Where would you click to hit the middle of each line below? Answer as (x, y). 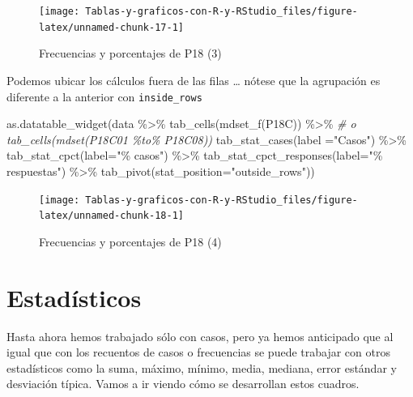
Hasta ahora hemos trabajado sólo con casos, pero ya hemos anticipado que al (200, 336)
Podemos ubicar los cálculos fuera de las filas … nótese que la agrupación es (194, 80)
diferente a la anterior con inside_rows (104, 96)
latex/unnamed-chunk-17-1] (111, 27)
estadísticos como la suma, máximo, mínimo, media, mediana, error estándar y (202, 367)
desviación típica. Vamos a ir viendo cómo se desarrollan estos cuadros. (183, 384)
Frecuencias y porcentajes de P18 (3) (130, 53)
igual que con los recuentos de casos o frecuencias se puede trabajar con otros (198, 352)
